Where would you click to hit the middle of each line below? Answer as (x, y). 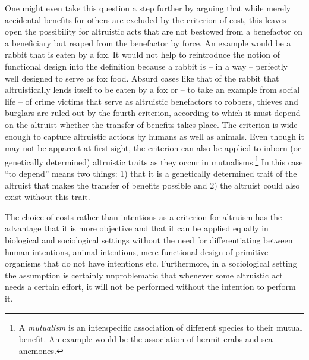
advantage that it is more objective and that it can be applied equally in (137, 228)
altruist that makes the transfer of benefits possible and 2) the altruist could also (152, 185)
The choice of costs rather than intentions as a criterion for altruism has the (144, 216)
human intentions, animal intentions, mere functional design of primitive (137, 251)
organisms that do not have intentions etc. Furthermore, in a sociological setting (151, 263)
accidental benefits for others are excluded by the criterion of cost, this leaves (146, 19)
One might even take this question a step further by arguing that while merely (148, 8)
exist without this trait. (48, 197)
